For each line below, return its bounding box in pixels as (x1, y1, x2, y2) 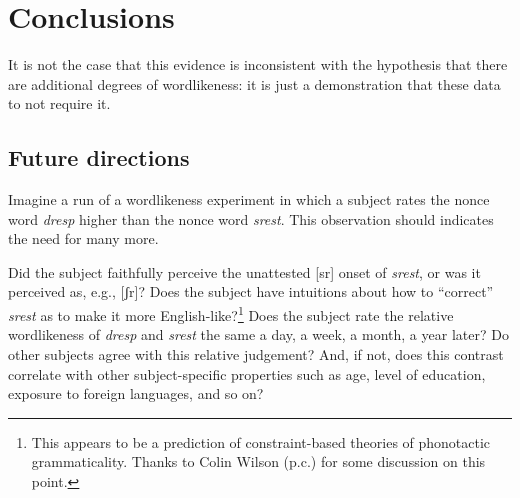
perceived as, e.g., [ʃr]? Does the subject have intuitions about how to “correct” (8, 281, 494, 302)
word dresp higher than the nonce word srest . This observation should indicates (8, 208, 494, 229)
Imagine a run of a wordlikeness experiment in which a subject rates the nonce (8, 189, 490, 210)
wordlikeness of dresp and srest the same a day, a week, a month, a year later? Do (8, 324, 509, 345)
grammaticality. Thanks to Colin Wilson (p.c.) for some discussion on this (31, 451, 486, 472)
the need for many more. (8, 228, 159, 249)
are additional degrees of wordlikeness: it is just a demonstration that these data (8, 73, 501, 94)
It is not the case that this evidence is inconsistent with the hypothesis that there (8, 54, 508, 75)
